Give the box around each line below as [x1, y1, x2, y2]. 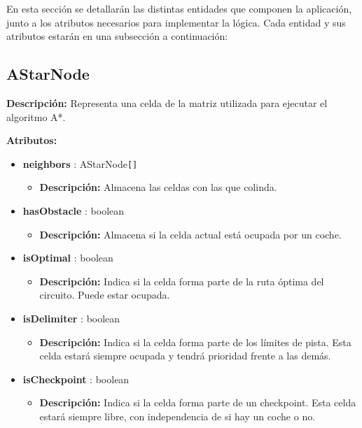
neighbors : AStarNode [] [22, 156, 138, 171]
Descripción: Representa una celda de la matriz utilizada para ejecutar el [6, 95, 328, 110]
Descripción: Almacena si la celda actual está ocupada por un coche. [39, 227, 342, 241]
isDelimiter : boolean [22, 311, 120, 325]
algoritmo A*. [6, 109, 66, 124]
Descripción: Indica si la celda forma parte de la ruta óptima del [39, 273, 324, 288]
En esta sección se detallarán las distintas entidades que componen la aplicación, [6, 1, 352, 15]
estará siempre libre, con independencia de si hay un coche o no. [39, 408, 316, 423]
